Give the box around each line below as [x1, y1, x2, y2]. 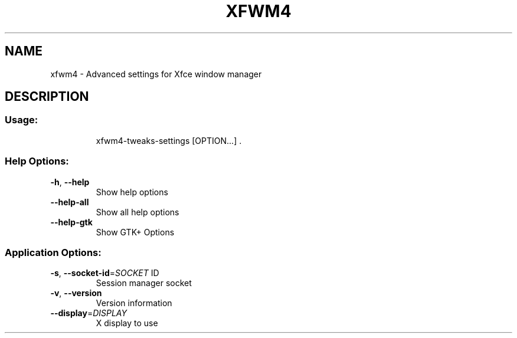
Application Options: [5, 246, 102, 258]
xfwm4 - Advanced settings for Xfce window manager [50, 68, 262, 79]
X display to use [96, 318, 158, 329]
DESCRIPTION [5, 89, 89, 104]
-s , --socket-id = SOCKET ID [50, 268, 159, 278]
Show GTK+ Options [96, 227, 175, 237]
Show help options [96, 186, 168, 197]
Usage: [5, 114, 38, 126]
